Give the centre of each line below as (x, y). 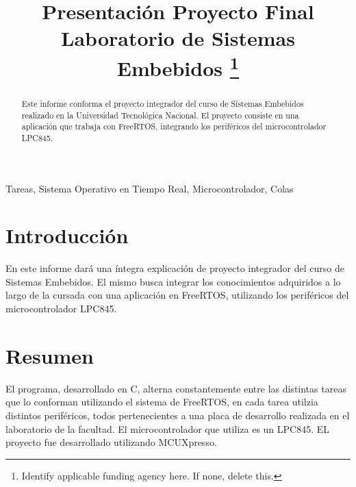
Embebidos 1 (178, 66)
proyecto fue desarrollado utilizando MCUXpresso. (111, 442)
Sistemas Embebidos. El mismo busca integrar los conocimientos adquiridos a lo (173, 281)
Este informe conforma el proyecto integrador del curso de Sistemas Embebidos (163, 103)
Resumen (50, 355)
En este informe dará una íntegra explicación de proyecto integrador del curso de (175, 268)
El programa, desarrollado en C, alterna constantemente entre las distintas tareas (176, 388)
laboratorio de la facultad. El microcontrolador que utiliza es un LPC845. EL (168, 428)
